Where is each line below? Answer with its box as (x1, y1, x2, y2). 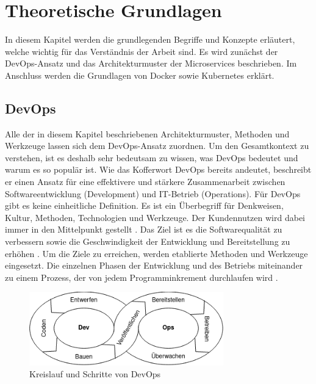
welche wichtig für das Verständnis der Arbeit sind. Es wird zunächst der (5, 45, 278, 57)
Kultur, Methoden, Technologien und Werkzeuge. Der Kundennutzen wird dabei (5, 211, 305, 223)
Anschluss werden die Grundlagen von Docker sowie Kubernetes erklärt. (5, 68, 275, 81)
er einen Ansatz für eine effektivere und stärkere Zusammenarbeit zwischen (5, 175, 285, 188)
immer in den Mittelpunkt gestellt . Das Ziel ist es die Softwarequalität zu (5, 223, 282, 236)
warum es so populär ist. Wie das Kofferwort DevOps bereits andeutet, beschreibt (5, 163, 312, 176)
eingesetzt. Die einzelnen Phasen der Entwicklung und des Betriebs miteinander (5, 259, 303, 272)
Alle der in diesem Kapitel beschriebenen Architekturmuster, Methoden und (5, 127, 290, 140)
